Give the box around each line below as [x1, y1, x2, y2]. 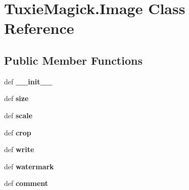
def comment [4, 178, 49, 188]
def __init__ [4, 76, 53, 86]
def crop [4, 127, 31, 137]
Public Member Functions [4, 52, 143, 68]
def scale [4, 110, 33, 120]
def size [4, 93, 29, 104]
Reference [4, 18, 74, 38]
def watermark [4, 161, 54, 171]
